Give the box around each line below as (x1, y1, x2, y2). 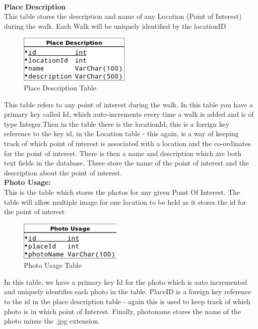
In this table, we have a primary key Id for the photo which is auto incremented (4, 276, 247, 287)
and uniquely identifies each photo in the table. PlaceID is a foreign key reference (4, 286, 252, 297)
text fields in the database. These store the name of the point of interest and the (4, 158, 249, 168)
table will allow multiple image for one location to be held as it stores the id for (4, 196, 246, 207)
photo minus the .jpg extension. (4, 316, 100, 326)
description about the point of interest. (4, 167, 122, 177)
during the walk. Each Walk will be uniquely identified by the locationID (4, 20, 226, 31)
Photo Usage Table (24, 260, 82, 270)
